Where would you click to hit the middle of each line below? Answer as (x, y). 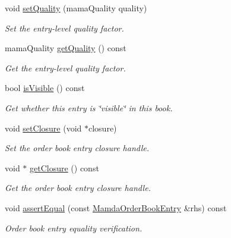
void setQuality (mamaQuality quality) (76, 8)
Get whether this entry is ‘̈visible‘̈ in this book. (89, 107)
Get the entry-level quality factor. (65, 68)
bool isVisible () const (45, 88)
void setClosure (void (43, 128)
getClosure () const (64, 167)
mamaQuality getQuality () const (66, 48)
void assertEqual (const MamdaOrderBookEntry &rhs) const (116, 207)
